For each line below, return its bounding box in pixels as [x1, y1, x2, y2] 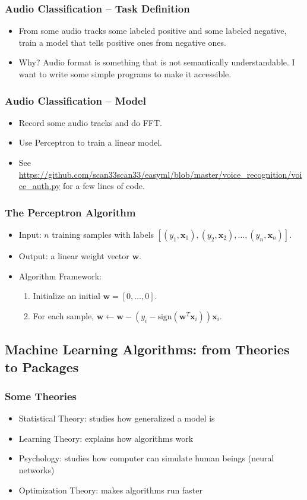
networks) [18, 463, 55, 476]
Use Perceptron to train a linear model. [18, 136, 162, 149]
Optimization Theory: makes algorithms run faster [18, 483, 202, 496]
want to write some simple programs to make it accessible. [18, 68, 232, 80]
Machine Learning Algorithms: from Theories [5, 340, 290, 359]
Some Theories [5, 388, 77, 403]
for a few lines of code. [63, 180, 145, 192]
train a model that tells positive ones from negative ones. [18, 36, 226, 48]
